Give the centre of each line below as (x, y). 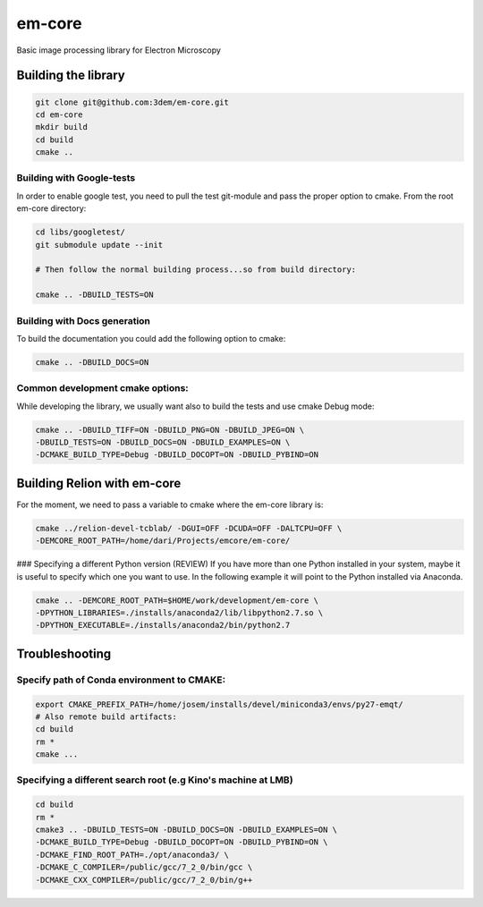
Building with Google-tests (76, 178)
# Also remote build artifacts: (106, 716)
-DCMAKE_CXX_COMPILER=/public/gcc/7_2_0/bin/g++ (144, 880)
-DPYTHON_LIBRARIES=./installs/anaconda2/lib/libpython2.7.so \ (179, 613)
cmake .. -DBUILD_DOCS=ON (92, 362)
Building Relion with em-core (99, 483)
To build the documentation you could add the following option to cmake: (151, 338)
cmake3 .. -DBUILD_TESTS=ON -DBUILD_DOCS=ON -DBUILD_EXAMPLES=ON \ (186, 830)
